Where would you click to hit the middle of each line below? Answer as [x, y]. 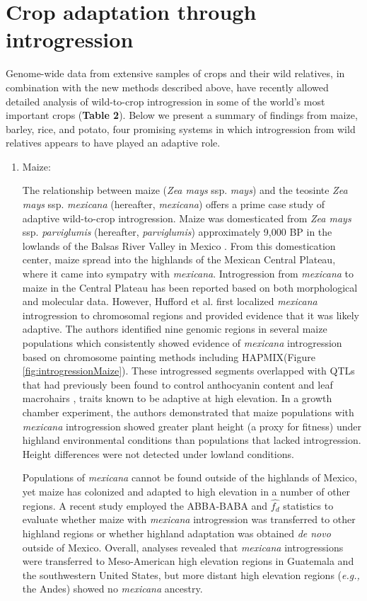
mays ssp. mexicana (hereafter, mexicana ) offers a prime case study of [173, 204]
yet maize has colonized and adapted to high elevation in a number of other [186, 491]
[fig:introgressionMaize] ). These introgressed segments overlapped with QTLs [188, 371]
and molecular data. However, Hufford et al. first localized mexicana [170, 301]
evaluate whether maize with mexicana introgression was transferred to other [189, 519]
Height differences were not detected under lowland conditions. [158, 453]
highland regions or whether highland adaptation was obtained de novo [176, 533]
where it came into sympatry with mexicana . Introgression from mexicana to [188, 274]
